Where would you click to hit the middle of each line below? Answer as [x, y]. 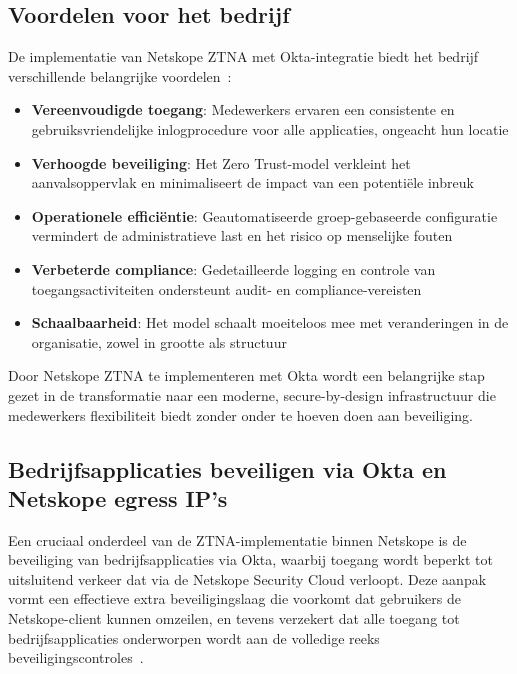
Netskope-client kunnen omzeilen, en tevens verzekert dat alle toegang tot [234, 618]
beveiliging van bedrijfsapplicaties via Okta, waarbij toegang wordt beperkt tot [250, 559]
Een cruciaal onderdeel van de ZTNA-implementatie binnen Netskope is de [237, 539]
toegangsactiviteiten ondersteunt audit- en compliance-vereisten [226, 288]
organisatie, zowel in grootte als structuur [159, 341]
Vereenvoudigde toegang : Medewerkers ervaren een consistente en [243, 109]
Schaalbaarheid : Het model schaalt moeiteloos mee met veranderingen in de [270, 322]
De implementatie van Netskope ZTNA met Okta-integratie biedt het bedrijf [243, 56]
